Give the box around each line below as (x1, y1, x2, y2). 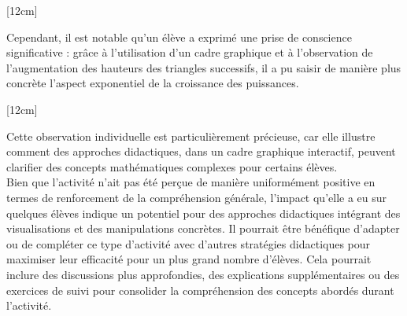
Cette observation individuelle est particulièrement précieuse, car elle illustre (6, 127, 376, 144)
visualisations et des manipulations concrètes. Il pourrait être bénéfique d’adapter (6, 220, 400, 237)
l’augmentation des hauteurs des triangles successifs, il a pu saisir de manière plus (6, 59, 401, 75)
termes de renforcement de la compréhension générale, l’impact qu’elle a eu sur (6, 189, 387, 205)
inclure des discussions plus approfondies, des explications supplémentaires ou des (6, 266, 400, 282)
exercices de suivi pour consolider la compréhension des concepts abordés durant (6, 281, 394, 298)
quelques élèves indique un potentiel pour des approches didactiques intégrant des (6, 204, 401, 221)
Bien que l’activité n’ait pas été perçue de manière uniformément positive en (6, 174, 376, 190)
